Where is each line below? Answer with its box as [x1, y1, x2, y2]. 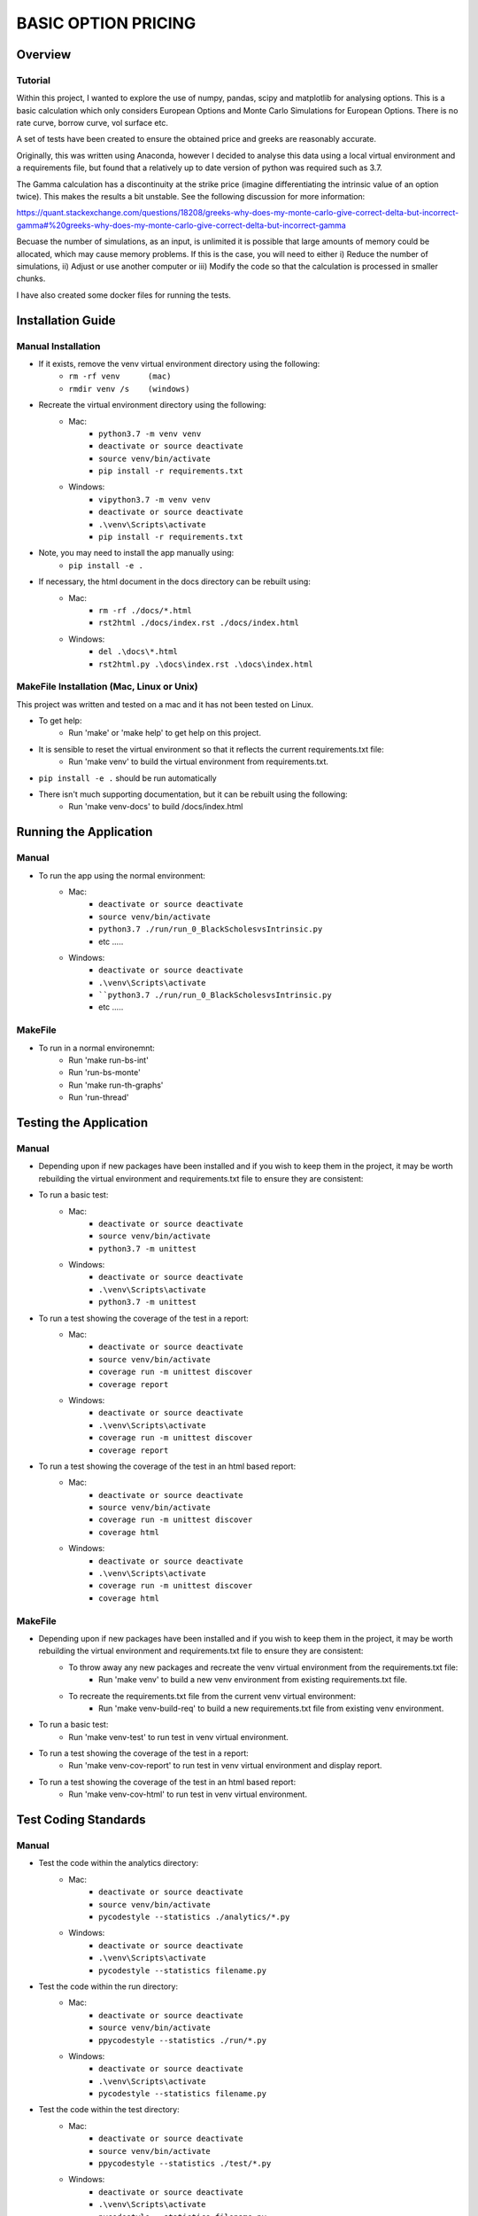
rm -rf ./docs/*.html [98, 605, 192, 615]
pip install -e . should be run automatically [38, 772, 217, 784]
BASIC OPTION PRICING [16, 13, 197, 33]
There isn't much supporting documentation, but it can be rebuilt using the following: [38, 789, 349, 800]
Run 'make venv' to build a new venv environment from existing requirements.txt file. [98, 1674, 407, 1685]
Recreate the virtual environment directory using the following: [38, 400, 266, 410]
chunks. [16, 273, 46, 284]
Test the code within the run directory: [38, 1981, 179, 1992]
